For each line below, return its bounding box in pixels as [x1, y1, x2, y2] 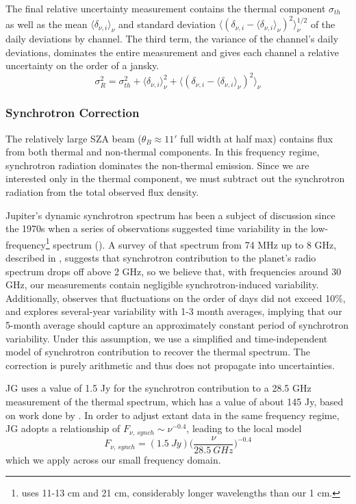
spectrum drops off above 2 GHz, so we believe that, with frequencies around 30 [5, 264, 342, 278]
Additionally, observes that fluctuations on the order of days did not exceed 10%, [5, 290, 346, 305]
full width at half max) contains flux [180, 131, 333, 145]
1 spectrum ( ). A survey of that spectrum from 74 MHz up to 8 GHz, [45, 235, 337, 251]
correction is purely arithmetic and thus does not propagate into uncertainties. [5, 357, 335, 372]
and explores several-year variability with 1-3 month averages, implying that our [5, 304, 342, 318]
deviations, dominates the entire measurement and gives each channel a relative [5, 45, 339, 59]
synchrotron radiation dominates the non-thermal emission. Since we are [5, 157, 309, 172]
